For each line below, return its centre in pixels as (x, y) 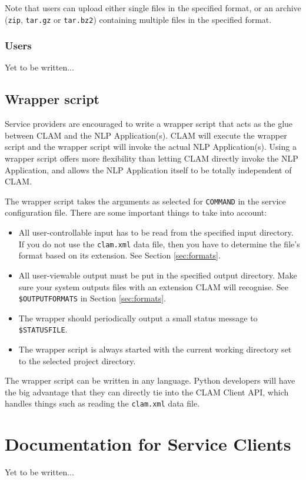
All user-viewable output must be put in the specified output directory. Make (158, 275)
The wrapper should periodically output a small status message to (138, 318)
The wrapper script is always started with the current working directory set (155, 349)
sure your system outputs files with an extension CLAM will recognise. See (153, 286)
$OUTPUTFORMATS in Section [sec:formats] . (92, 298)
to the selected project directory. (77, 360)
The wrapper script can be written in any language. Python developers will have (150, 380)
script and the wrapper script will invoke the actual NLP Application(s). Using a (151, 147)
